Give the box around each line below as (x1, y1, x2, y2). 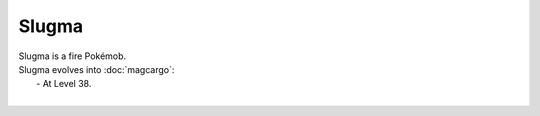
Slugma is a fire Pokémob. (18, 50, 127, 62)
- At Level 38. (36, 78, 92, 90)
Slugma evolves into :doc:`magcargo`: (18, 63, 175, 75)
